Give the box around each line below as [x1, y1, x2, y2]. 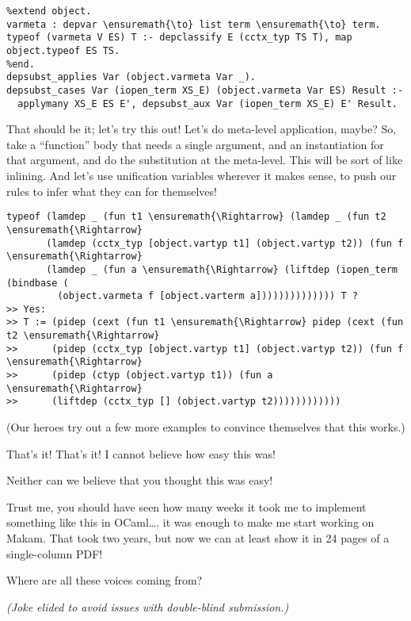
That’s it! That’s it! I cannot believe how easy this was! [6, 445, 276, 462]
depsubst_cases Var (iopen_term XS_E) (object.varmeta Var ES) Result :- [6, 84, 404, 96]
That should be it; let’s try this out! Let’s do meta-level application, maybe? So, [6, 121, 397, 137]
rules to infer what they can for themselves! [6, 182, 217, 199]
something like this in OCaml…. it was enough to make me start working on [6, 514, 375, 531]
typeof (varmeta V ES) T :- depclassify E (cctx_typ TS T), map [6, 32, 352, 44]
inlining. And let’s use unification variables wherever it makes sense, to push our [6, 167, 397, 184]
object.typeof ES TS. [6, 44, 120, 56]
